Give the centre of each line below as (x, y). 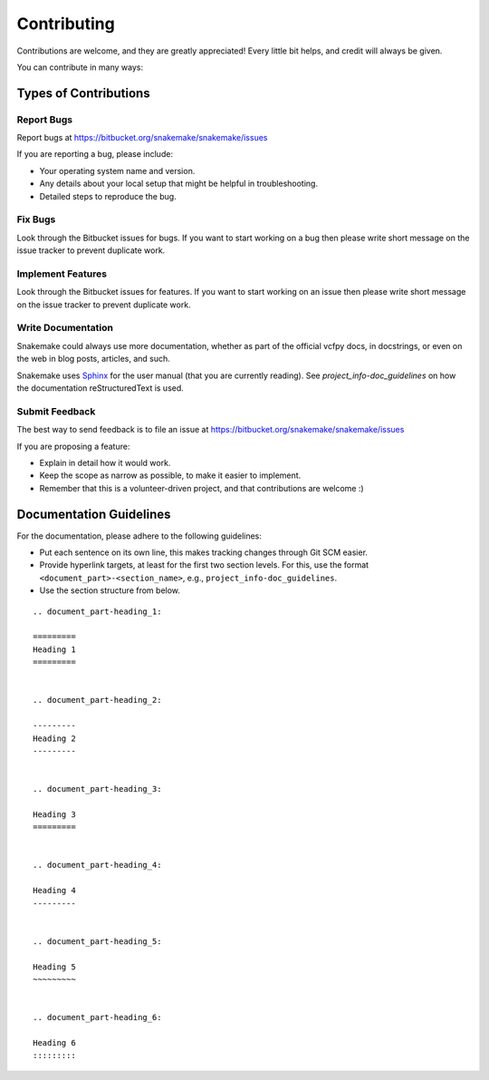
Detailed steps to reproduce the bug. (108, 196)
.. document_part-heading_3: (97, 789)
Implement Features (62, 274)
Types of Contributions (83, 93)
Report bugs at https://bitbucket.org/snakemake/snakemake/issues (142, 138)
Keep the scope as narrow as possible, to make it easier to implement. (170, 475)
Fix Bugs (36, 219)
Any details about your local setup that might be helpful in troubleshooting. (179, 184)
